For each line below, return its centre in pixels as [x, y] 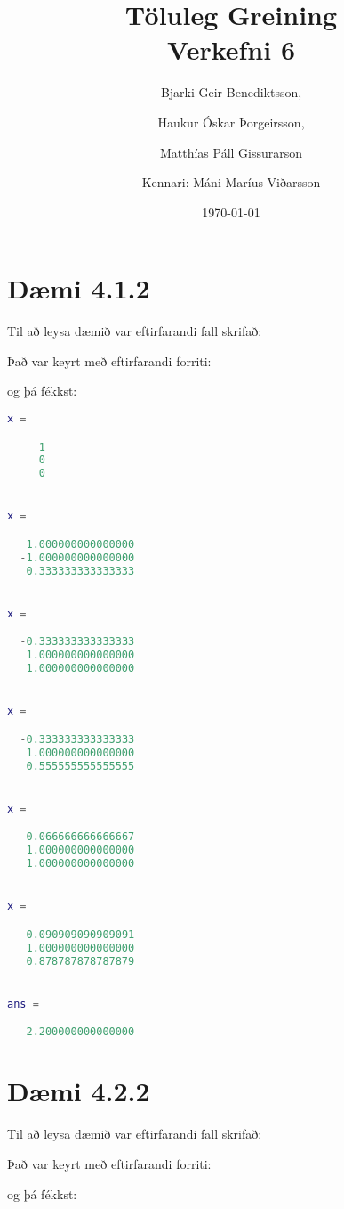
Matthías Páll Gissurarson [231, 152]
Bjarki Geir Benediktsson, [231, 92]
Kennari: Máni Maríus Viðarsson [231, 182]
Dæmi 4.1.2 [79, 288]
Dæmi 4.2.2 [79, 1091]
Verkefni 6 [231, 49]
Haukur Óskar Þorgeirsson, [231, 122]
